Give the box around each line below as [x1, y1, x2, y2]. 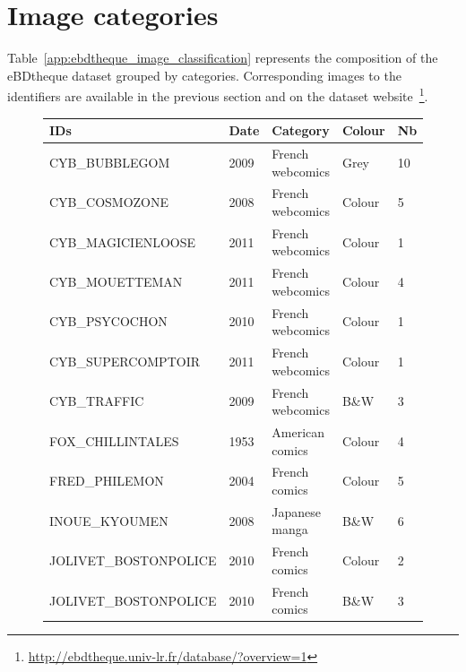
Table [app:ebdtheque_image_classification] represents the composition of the [7, 48, 438, 67]
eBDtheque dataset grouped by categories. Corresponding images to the [7, 65, 401, 84]
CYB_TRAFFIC [49, 392, 144, 410]
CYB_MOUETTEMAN [49, 272, 183, 291]
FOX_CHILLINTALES [49, 431, 179, 450]
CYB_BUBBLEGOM [49, 152, 170, 171]
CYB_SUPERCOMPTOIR [49, 351, 201, 370]
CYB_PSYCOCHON [49, 312, 168, 331]
